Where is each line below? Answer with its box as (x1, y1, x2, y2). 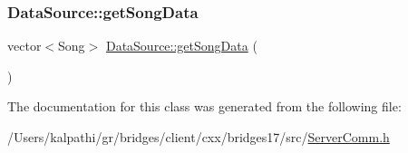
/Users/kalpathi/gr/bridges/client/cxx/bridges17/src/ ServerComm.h (7, 128, 390, 146)
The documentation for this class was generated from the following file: (7, 97, 402, 116)
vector (7, 36, 42, 55)
